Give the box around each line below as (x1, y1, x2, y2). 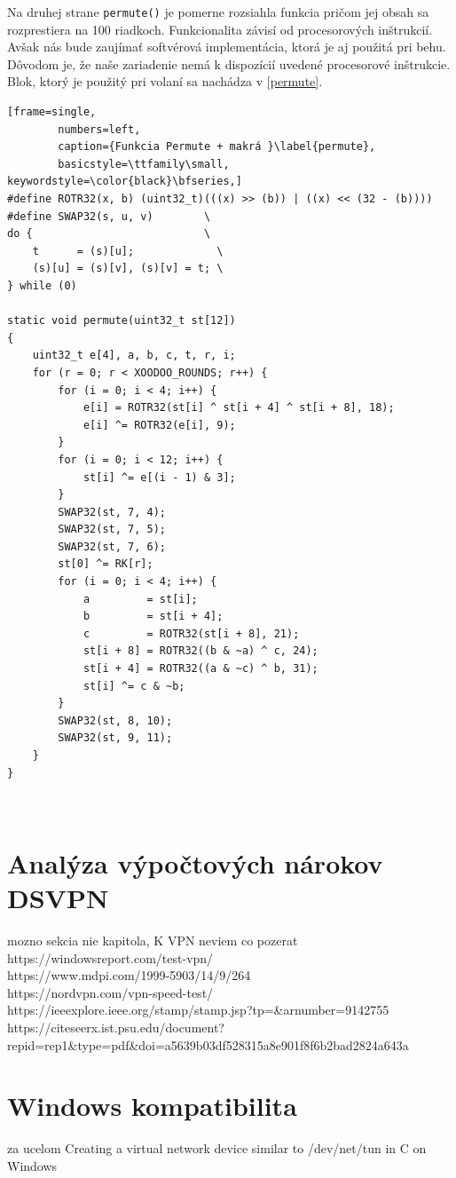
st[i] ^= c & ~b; (83, 679, 185, 692)
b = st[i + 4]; (83, 610, 224, 623)
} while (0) (7, 279, 77, 292)
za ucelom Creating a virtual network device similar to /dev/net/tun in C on (7, 1139, 427, 1158)
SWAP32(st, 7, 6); (58, 540, 166, 553)
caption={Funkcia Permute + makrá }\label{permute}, (58, 140, 376, 154)
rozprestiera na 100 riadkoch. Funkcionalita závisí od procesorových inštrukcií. (7, 20, 433, 38)
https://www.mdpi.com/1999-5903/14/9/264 (7, 966, 251, 984)
